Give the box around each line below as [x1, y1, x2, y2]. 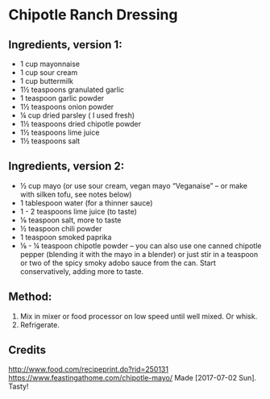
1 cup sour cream [19, 68, 78, 77]
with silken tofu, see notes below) [19, 189, 132, 199]
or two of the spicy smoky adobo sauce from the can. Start [19, 258, 216, 268]
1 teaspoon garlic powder [19, 94, 105, 102]
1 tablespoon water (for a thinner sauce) [19, 197, 153, 207]
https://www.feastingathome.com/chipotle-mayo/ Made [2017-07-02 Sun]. [8, 373, 257, 383]
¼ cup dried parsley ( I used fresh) [19, 110, 135, 120]
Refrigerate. [19, 320, 60, 330]
